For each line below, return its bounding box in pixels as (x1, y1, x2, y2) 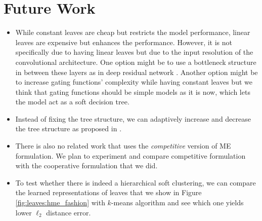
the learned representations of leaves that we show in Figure (15, 187, 202, 198)
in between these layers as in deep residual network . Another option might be (15, 66, 258, 77)
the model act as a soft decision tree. (15, 96, 129, 107)
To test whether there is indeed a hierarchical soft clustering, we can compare (15, 177, 256, 188)
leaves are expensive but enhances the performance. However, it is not (15, 36, 232, 47)
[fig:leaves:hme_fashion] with (15, 197, 105, 208)
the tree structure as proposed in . (15, 123, 122, 134)
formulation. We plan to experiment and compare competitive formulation (15, 150, 246, 161)
